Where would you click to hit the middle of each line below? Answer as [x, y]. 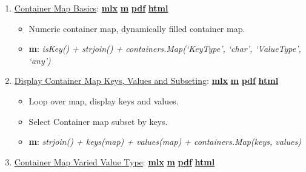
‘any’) [40, 60]
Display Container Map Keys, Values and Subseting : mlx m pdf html [146, 81]
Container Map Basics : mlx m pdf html [91, 8]
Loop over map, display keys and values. [104, 100]
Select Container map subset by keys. [98, 121]
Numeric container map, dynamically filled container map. [137, 28]
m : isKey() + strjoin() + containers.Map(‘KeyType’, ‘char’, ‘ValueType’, [165, 49]
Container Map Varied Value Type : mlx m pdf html [115, 161]
